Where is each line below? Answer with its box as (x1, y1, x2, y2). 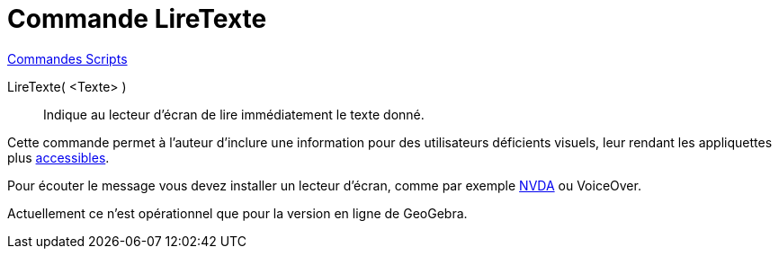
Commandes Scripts (7, 50, 128, 66)
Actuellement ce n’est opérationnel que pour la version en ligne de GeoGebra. (7, 205, 468, 221)
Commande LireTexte (7, 4, 267, 34)
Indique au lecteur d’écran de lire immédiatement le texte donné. (43, 106, 425, 122)
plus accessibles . (7, 149, 110, 165)
